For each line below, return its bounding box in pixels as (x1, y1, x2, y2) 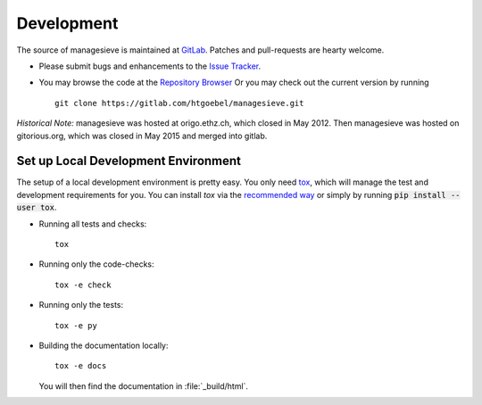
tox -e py (54, 320, 97, 330)
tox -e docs (54, 361, 107, 371)
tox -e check (54, 279, 112, 290)
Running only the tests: (38, 300, 124, 310)
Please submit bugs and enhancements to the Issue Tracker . (38, 61, 262, 71)
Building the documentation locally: (38, 340, 169, 351)
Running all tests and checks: (38, 219, 147, 229)
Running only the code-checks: (38, 259, 155, 269)
